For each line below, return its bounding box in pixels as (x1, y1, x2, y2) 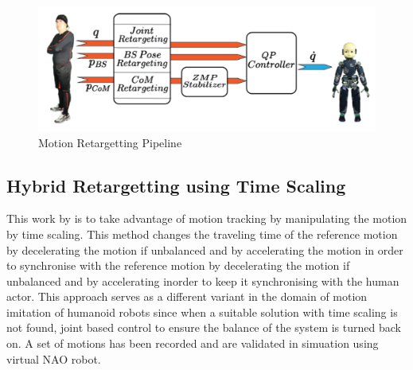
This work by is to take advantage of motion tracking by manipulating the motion (6, 210, 407, 227)
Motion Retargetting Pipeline (38, 134, 182, 150)
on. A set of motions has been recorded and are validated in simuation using (6, 335, 379, 352)
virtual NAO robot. (6, 350, 101, 367)
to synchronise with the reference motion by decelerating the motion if (6, 257, 350, 274)
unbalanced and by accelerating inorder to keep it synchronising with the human (6, 272, 399, 289)
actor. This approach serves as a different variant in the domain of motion (6, 288, 368, 305)
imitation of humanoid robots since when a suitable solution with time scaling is (6, 303, 398, 320)
